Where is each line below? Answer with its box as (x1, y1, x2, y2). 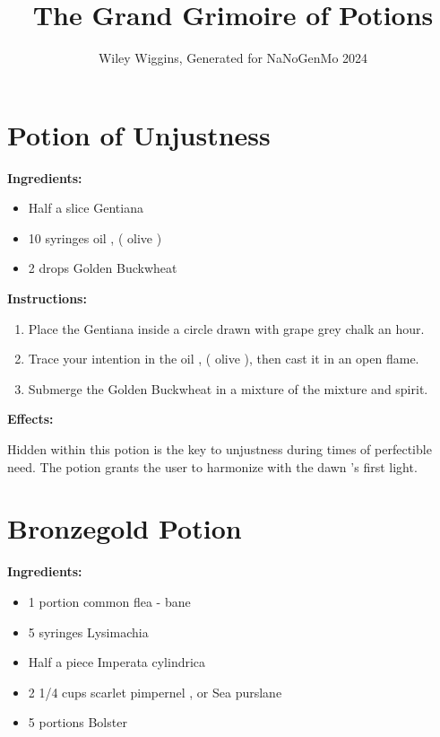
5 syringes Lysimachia (28, 622, 149, 641)
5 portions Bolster (28, 713, 127, 732)
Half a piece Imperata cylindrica (28, 653, 206, 671)
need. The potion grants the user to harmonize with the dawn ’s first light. (7, 457, 418, 476)
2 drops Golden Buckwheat (28, 259, 177, 277)
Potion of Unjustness (7, 116, 271, 153)
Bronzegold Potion (7, 510, 242, 547)
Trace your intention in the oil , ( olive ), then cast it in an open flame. (28, 349, 419, 368)
